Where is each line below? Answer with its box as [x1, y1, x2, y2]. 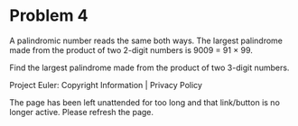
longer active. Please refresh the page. [9, 106, 154, 117]
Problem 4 [9, 5, 88, 26]
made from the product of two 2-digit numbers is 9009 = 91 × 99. [9, 44, 253, 55]
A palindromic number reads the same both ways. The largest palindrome [9, 35, 283, 46]
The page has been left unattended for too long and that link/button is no [9, 96, 280, 108]
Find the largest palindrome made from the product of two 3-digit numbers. [9, 62, 290, 73]
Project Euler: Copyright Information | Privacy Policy [9, 79, 203, 90]
